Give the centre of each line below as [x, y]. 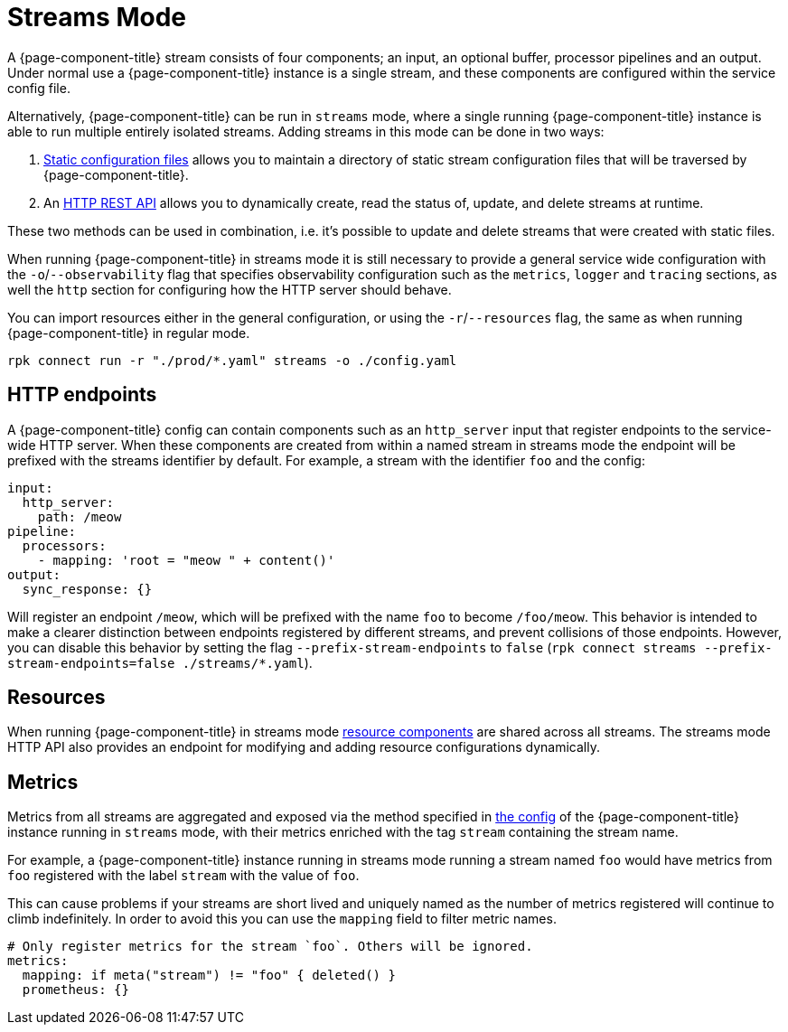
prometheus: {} [75, 990]
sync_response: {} [87, 589]
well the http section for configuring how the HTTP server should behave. [230, 289]
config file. [39, 88]
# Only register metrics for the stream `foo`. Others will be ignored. [270, 947]
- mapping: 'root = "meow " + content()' [186, 560]
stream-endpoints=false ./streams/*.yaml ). [160, 662]
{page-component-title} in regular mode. [129, 333]
